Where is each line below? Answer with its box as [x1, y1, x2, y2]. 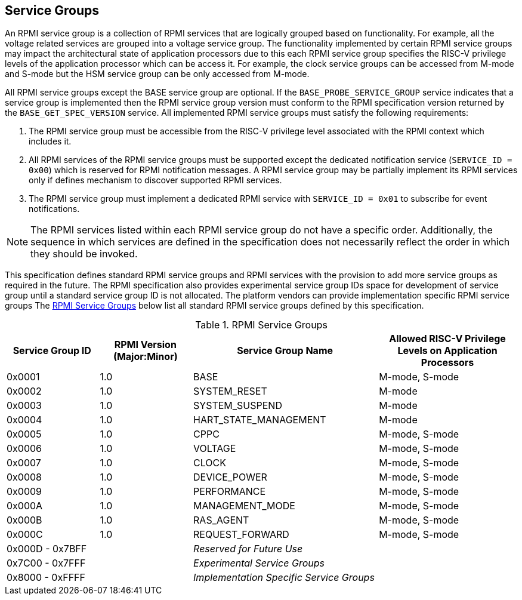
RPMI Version [114, 339, 177, 351]
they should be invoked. [30, 248, 138, 260]
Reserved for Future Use [193, 543, 303, 555]
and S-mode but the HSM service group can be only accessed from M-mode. [5, 69, 310, 79]
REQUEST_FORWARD [193, 528, 289, 541]
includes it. [29, 136, 72, 147]
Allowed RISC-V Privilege [389, 333, 506, 345]
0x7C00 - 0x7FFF [7, 557, 86, 570]
